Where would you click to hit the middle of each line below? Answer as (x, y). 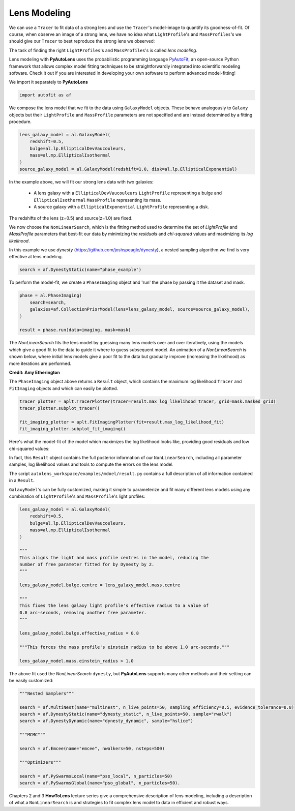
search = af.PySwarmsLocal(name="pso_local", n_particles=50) (96, 776)
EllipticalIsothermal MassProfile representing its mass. (98, 200)
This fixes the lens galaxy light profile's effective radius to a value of (114, 606)
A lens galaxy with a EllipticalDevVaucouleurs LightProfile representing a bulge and (128, 193)
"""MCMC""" (32, 735)
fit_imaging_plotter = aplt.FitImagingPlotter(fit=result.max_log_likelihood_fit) (122, 422)
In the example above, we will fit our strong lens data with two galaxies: (81, 181)
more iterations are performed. (40, 363)
